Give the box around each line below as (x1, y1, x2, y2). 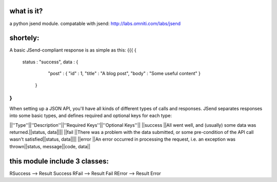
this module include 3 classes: (9, 156, 109, 166)
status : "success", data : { (22, 59, 78, 65)
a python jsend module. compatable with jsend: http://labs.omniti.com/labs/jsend (9, 20, 181, 27)
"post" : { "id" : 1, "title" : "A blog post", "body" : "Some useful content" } (48, 71, 201, 77)
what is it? (9, 7, 43, 15)
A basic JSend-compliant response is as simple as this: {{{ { (9, 47, 136, 53)
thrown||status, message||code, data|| (9, 143, 91, 149)
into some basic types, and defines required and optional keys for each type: (9, 112, 172, 119)
